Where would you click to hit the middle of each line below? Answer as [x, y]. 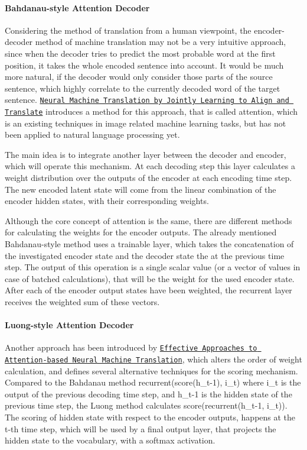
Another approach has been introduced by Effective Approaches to [131, 347]
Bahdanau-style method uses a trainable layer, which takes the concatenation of [149, 244]
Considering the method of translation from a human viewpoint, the [128, 30]
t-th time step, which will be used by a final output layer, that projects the [141, 428]
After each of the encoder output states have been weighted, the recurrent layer [148, 290]
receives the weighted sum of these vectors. [82, 301]
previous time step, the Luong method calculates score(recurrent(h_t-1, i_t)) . [146, 405]
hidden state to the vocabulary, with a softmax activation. [110, 440]
